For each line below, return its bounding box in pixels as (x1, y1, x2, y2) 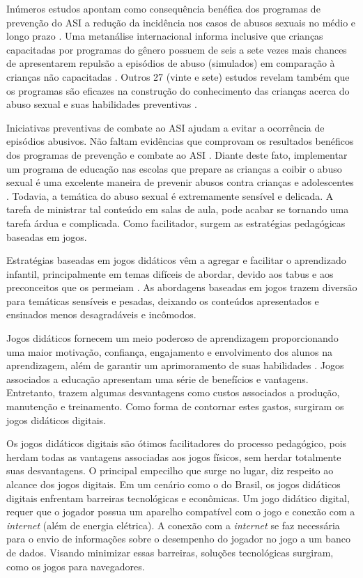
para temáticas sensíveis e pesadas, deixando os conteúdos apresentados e (6, 293, 319, 308)
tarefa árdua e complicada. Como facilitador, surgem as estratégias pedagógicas (6, 215, 346, 230)
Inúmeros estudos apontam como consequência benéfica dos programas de (6, 1, 320, 15)
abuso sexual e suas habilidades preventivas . (6, 97, 197, 111)
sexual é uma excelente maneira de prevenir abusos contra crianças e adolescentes (6, 175, 354, 189)
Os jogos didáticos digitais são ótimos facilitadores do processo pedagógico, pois (6, 436, 347, 451)
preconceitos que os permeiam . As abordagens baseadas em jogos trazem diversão (6, 280, 357, 295)
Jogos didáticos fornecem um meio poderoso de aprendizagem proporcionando (6, 331, 339, 345)
